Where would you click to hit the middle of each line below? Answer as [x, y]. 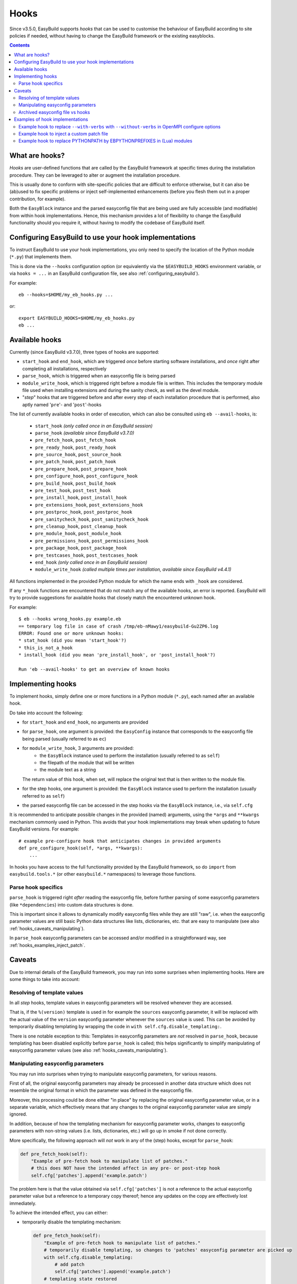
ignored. [18, 1114]
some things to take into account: [45, 979]
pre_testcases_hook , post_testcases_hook [86, 555]
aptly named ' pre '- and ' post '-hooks [62, 404]
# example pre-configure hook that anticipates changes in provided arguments [120, 841]
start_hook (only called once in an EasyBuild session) [94, 426]
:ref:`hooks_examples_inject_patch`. [47, 945]
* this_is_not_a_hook [46, 648]
